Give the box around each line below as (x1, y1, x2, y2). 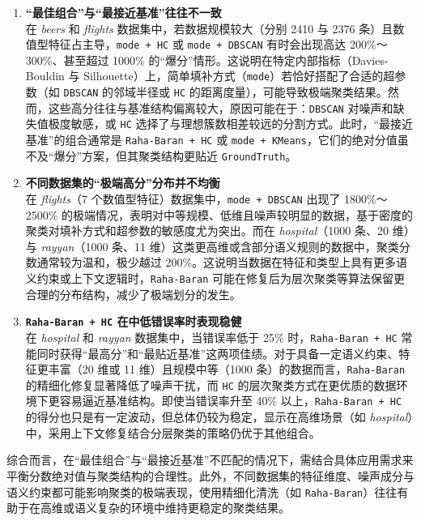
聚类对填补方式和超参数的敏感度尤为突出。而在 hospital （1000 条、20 (25, 222, 389, 239)
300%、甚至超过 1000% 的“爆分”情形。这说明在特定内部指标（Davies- (25, 51, 389, 68)
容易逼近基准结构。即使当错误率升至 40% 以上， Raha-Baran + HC (59, 392, 402, 409)
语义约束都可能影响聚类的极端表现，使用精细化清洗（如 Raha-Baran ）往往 (6, 483, 398, 500)
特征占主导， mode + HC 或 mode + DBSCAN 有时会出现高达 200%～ (48, 36, 388, 53)
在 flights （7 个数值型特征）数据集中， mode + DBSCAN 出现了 (25, 190, 341, 207)
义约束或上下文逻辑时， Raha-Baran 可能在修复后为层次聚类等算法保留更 (25, 270, 406, 286)
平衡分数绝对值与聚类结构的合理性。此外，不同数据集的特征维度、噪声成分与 (6, 467, 415, 484)
